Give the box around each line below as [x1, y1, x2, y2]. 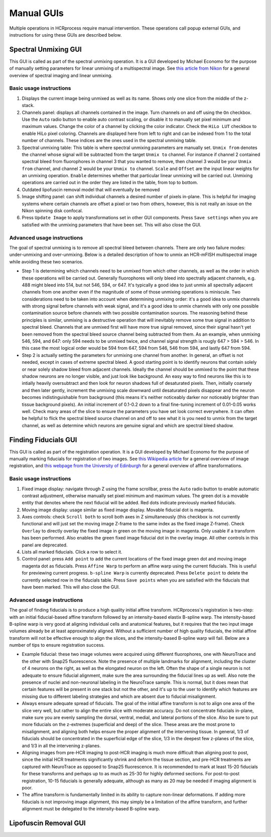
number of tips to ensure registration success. [9, 642, 105, 648]
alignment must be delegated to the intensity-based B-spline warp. [22, 806, 161, 812]
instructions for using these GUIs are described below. [9, 32, 122, 38]
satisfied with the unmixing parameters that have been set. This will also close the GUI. [22, 221, 202, 228]
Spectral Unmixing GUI [9, 45, 82, 54]
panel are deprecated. [22, 542, 68, 548]
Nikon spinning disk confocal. [22, 208, 83, 214]
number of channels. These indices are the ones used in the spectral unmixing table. [22, 137, 197, 144]
